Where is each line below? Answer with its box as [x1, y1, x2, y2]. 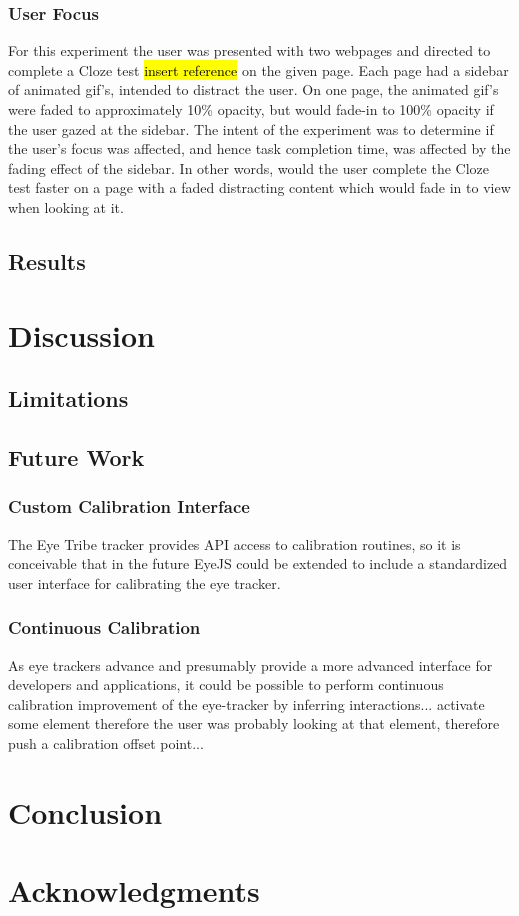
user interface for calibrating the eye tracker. [8, 572, 281, 593]
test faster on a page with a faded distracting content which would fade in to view [8, 177, 511, 198]
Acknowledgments [8, 870, 260, 911]
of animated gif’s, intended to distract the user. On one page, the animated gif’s [8, 79, 499, 100]
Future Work [8, 441, 145, 472]
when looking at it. [8, 196, 124, 217]
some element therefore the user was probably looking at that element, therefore [8, 713, 500, 734]
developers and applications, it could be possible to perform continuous [8, 674, 444, 695]
